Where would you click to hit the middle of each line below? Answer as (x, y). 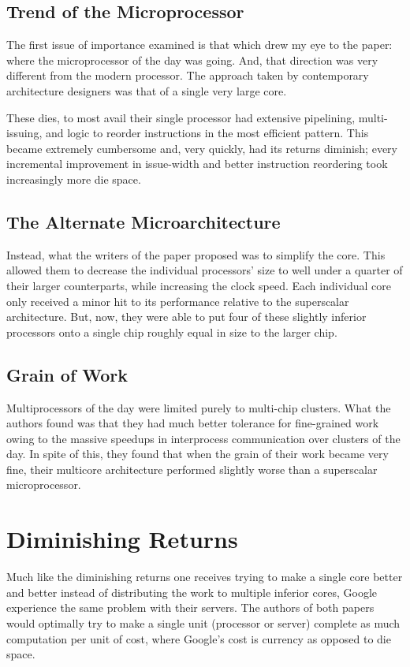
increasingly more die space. (74, 179)
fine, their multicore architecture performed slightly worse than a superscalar (192, 469)
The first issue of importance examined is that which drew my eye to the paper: (199, 45)
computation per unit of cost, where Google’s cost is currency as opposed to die (199, 638)
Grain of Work (67, 374)
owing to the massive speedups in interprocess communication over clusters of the (203, 438)
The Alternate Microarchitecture (143, 221)
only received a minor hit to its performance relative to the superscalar (178, 301)
